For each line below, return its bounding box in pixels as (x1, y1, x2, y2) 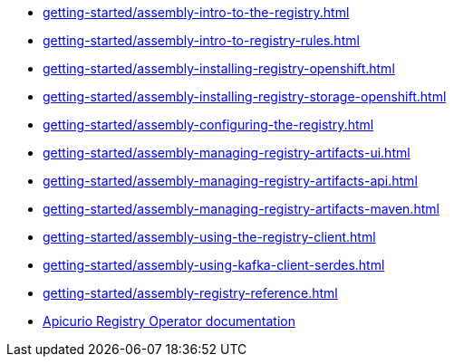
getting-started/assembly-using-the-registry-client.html (43, 229, 376, 244)
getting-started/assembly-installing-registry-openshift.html (43, 61, 395, 76)
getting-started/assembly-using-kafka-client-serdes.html (43, 257, 385, 273)
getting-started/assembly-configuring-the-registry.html (43, 117, 374, 132)
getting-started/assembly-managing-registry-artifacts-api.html (43, 173, 418, 188)
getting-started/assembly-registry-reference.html (43, 285, 338, 301)
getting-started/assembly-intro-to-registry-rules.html (43, 33, 360, 48)
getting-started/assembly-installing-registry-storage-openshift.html (43, 89, 447, 104)
